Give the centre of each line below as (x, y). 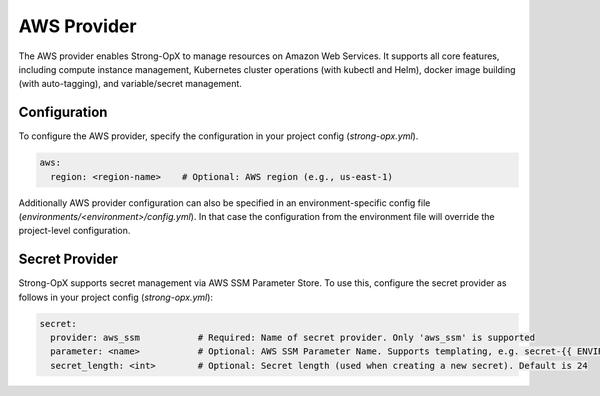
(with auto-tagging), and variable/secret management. (130, 84)
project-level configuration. (74, 231)
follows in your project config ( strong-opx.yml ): (116, 297)
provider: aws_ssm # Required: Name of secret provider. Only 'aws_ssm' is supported (292, 338)
